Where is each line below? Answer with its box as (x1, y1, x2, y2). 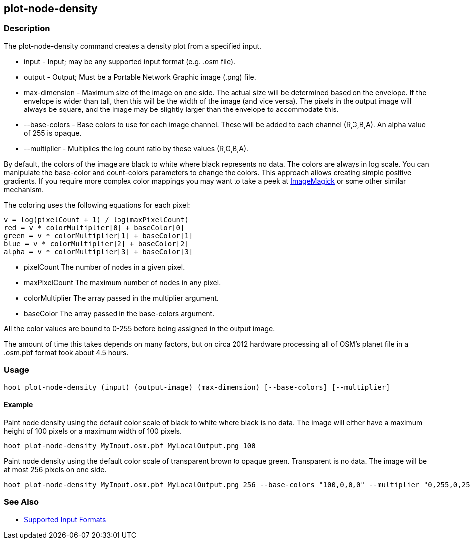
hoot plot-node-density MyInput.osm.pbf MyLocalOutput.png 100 (4, 441, 256, 450)
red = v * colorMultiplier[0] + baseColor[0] (4, 223, 185, 232)
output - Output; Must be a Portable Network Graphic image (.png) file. (24, 72, 256, 81)
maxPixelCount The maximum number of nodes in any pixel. (24, 278, 221, 287)
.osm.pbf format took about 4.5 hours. (4, 348, 129, 357)
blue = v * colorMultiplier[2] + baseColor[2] (4, 239, 189, 248)
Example (4, 400, 33, 409)
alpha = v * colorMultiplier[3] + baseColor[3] (4, 247, 193, 256)
